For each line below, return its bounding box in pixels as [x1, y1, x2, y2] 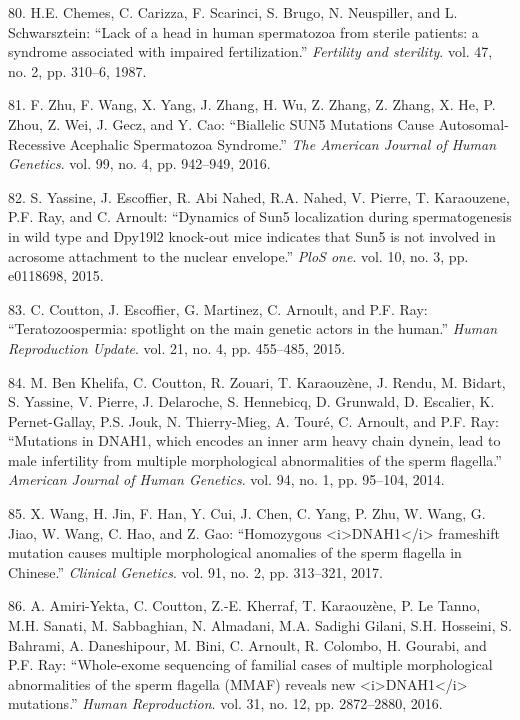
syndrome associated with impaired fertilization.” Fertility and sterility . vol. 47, [8, 41, 493, 62]
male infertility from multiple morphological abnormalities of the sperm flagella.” [8, 449, 502, 470]
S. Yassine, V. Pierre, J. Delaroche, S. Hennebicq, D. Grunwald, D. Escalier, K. [8, 391, 495, 412]
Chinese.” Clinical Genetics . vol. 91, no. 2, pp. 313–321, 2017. [8, 561, 383, 582]
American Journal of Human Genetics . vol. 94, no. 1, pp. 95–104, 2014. [8, 469, 445, 490]
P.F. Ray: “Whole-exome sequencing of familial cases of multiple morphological [8, 654, 493, 675]
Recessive [8, 133, 66, 154]
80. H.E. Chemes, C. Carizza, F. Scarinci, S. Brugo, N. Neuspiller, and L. [8, 2, 458, 22]
